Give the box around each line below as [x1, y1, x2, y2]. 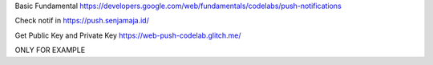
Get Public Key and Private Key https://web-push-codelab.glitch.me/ [14, 30, 241, 40]
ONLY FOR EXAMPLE [14, 45, 86, 55]
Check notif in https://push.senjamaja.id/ [14, 16, 150, 26]
